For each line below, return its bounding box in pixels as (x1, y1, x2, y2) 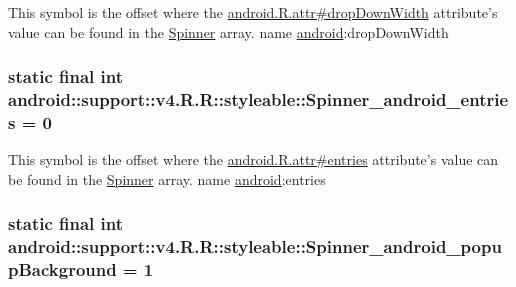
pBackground (8, 257, 117, 282)
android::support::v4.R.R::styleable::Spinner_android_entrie (8, 87, 509, 112)
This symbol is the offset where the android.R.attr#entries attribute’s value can (8, 149, 499, 170)
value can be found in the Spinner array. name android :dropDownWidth (8, 21, 449, 42)
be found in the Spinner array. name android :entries (8, 168, 326, 189)
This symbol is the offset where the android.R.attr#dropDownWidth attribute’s (8, 2, 498, 22)
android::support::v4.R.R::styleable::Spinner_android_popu (8, 234, 502, 259)
